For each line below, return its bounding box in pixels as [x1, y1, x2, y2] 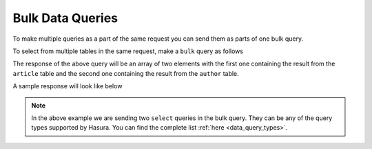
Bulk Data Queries [12, 10, 118, 26]
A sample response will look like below [12, 82, 123, 90]
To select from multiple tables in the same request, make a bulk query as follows [12, 47, 244, 55]
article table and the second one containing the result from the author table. [12, 69, 239, 77]
